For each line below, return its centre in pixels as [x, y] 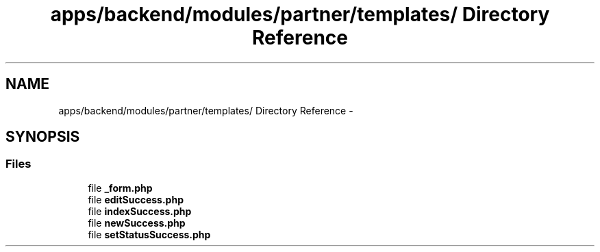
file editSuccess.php [136, 199]
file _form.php [120, 188]
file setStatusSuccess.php [149, 234]
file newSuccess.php [137, 223]
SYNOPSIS [43, 137]
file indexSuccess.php [140, 211]
